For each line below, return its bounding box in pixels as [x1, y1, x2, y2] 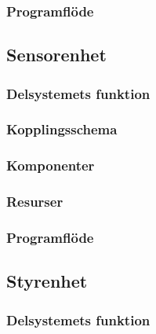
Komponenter [6, 156, 95, 175]
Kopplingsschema [6, 119, 118, 139]
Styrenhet [6, 269, 88, 293]
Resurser [6, 192, 63, 211]
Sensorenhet [6, 42, 107, 67]
